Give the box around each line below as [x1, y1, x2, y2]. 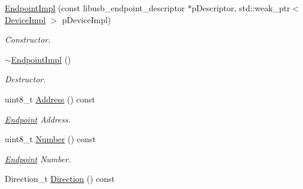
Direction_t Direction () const [5, 172, 115, 185]
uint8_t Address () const [5, 92, 95, 105]
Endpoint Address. [5, 113, 71, 125]
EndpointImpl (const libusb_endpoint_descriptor [5, 2, 185, 14]
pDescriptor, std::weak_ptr [191, 2, 291, 14]
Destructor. [5, 73, 46, 85]
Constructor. [5, 33, 51, 46]
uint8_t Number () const [5, 133, 96, 145]
